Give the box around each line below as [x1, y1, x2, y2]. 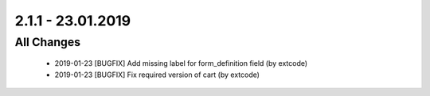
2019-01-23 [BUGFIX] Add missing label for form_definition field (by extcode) [54, 59, 308, 68]
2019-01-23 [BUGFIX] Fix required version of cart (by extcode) [54, 70, 260, 79]
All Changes [14, 35, 81, 49]
